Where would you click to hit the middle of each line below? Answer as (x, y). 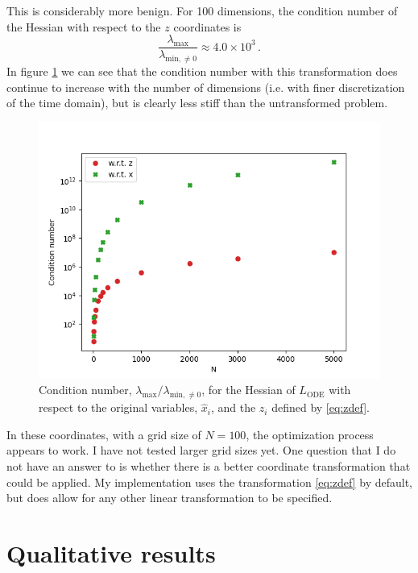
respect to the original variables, (118, 407)
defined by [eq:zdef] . (321, 407)
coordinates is (207, 26)
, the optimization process (310, 434)
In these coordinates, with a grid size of (104, 434)
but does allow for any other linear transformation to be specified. (170, 498)
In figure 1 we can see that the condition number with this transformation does (202, 71)
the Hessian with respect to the (84, 26)
